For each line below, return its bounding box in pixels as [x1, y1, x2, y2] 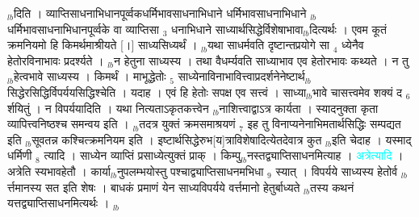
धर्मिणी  [7, 147, 36, 164]
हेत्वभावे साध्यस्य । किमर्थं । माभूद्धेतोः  [13, 68, 170, 85]
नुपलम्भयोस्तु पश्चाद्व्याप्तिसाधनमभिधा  [116, 162, 268, 179]
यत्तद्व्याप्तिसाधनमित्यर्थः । [7, 194, 110, 211]
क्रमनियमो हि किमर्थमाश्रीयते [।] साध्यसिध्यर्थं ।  [7, 36, 202, 53]
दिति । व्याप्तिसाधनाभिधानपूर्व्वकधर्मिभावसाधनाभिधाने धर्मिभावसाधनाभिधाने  [13, 5, 311, 21]
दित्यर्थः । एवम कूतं [309, 20, 387, 37]
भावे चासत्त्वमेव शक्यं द [312, 83, 403, 100]
